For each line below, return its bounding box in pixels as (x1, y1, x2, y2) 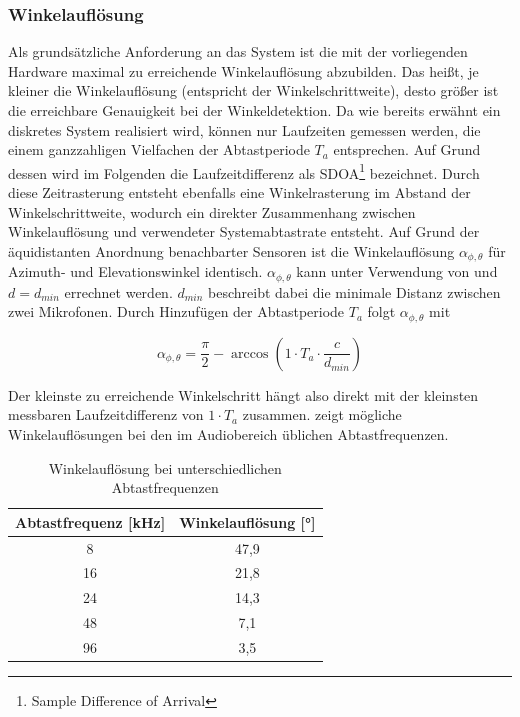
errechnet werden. (64, 281, 173, 302)
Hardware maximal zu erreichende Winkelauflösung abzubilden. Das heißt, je (8, 60, 479, 81)
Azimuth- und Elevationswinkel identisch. (8, 261, 263, 282)
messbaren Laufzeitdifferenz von (8, 404, 204, 425)
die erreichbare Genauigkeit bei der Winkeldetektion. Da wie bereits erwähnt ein (8, 100, 501, 120)
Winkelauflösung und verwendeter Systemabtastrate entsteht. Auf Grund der (8, 221, 480, 242)
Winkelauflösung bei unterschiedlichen (48, 457, 282, 478)
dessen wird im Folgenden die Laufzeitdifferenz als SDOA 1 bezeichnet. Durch (8, 159, 480, 183)
